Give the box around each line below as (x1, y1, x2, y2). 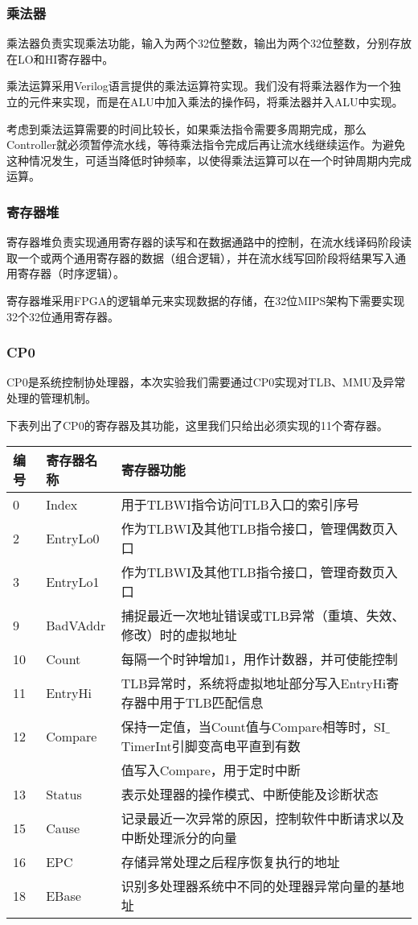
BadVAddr (46, 615, 106, 634)
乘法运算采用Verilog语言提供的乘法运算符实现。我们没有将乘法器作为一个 (6, 77, 390, 94)
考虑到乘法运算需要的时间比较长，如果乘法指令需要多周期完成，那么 (6, 120, 367, 137)
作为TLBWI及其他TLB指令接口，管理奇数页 (121, 563, 385, 582)
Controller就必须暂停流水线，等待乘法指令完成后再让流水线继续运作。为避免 (6, 136, 405, 153)
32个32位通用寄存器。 (6, 308, 119, 324)
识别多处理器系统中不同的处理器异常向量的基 (121, 877, 391, 896)
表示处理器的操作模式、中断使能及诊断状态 (121, 785, 379, 804)
